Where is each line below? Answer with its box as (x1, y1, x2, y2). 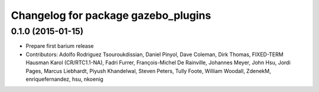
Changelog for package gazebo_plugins (11, 9, 211, 22)
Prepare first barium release (25, 42, 94, 50)
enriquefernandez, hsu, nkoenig (25, 75, 103, 83)
